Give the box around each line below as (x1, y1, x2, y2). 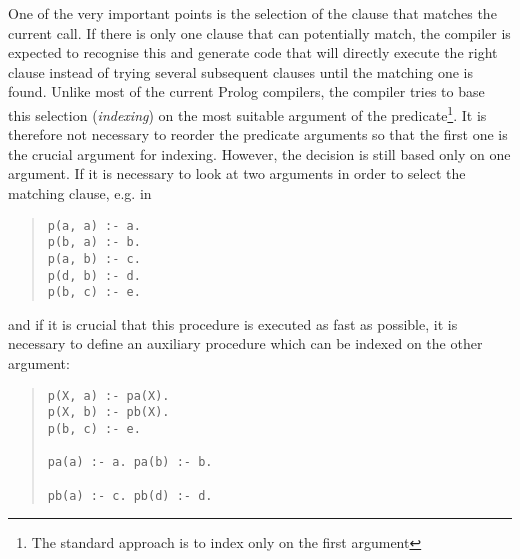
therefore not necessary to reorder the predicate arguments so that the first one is (8, 124, 508, 145)
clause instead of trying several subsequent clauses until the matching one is (8, 61, 473, 82)
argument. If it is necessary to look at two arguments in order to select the (8, 163, 466, 184)
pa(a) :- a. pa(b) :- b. (47, 455, 213, 470)
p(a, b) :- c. (47, 251, 141, 266)
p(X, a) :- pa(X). (47, 388, 170, 403)
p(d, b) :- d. (47, 268, 141, 283)
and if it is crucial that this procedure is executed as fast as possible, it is (8, 313, 458, 334)
